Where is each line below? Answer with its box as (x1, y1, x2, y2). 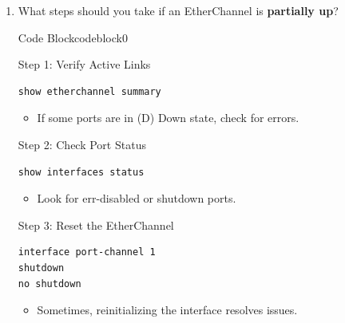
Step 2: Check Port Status (18, 136, 146, 152)
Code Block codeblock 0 (18, 29, 128, 45)
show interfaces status (18, 166, 145, 178)
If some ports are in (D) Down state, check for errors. (37, 109, 299, 126)
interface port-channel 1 (18, 246, 156, 258)
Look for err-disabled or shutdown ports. (37, 190, 236, 207)
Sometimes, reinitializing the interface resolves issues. (37, 301, 298, 318)
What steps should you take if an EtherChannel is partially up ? (18, 2, 339, 18)
